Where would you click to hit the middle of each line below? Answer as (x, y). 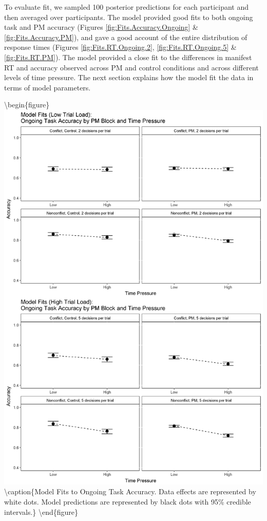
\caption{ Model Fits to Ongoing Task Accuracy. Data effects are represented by (130, 491)
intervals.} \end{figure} (41, 511)
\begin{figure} (27, 105)
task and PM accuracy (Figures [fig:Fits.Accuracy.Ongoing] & (101, 27)
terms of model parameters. (47, 87)
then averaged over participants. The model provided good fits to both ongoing (129, 17)
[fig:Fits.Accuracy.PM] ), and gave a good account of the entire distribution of (126, 37)
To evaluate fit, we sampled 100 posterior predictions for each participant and (127, 7)
